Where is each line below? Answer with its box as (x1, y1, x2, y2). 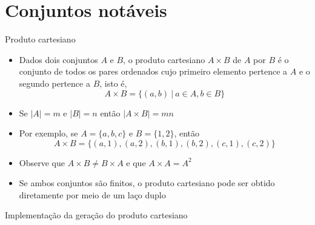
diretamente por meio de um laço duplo (19, 188, 166, 201)
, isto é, (99, 76, 127, 89)
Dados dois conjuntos (19, 53, 98, 65)
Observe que (19, 156, 65, 169)
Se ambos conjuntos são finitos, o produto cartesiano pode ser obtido (19, 176, 275, 189)
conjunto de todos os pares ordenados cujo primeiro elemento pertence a (19, 65, 288, 78)
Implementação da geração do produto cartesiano (5, 209, 188, 221)
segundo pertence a (19, 76, 90, 89)
